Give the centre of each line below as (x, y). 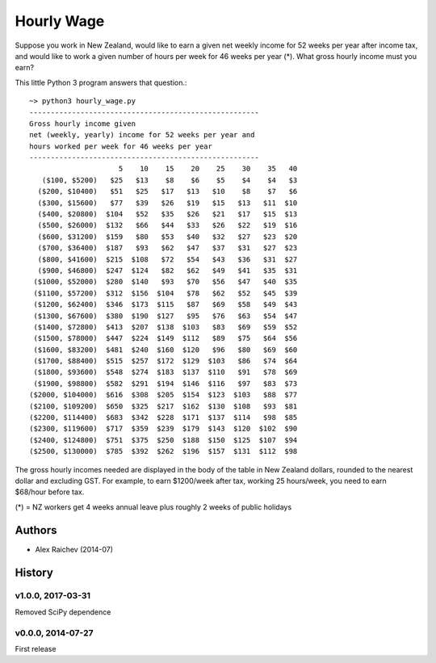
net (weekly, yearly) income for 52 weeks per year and (142, 135)
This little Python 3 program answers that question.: (101, 82)
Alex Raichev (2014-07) (74, 549)
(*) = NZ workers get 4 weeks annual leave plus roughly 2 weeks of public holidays (153, 507)
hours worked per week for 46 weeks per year (121, 146)
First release (36, 648)
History (34, 572)
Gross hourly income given (83, 124)
